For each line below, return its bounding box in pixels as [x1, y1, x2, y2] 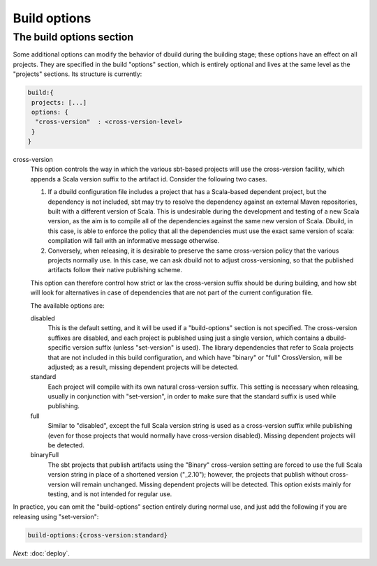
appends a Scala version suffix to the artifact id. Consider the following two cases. [30, 174, 268, 183]
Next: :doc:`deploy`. [13, 549, 70, 558]
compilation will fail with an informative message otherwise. [47, 237, 220, 245]
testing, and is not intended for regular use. [47, 489, 172, 498]
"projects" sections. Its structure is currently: [13, 70, 142, 78]
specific [47, 343, 71, 352]
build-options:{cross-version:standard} [27, 531, 168, 539]
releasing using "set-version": [13, 512, 99, 521]
